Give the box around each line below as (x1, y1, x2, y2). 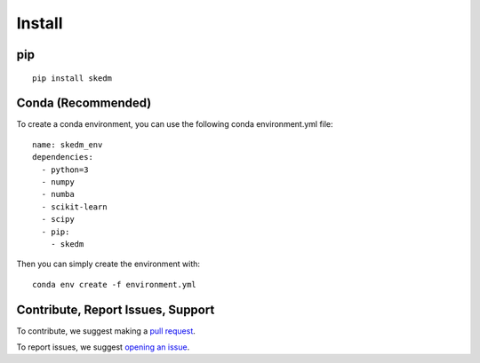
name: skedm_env (32, 139, 103, 150)
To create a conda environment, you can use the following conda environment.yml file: (16, 119, 333, 130)
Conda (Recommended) (16, 96, 152, 111)
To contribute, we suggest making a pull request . (16, 325, 196, 336)
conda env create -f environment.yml (32, 280, 197, 289)
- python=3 (41, 164, 89, 175)
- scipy (41, 214, 75, 225)
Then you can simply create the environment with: (16, 258, 200, 270)
